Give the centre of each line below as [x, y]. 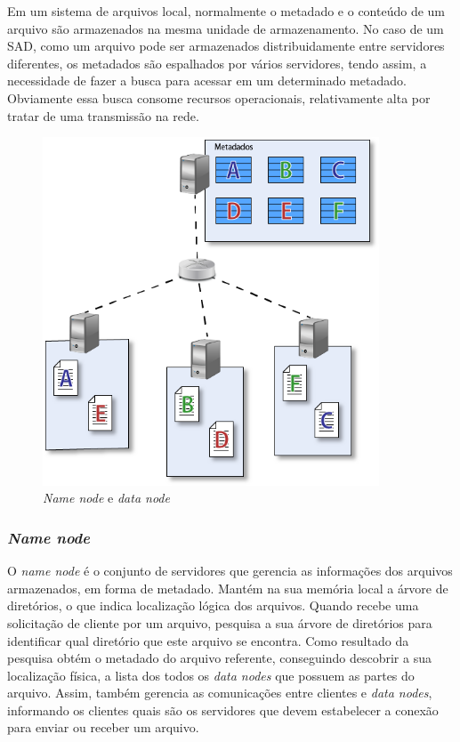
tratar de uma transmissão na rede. [103, 115]
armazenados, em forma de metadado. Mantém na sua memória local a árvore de [228, 588]
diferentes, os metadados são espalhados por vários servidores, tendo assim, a [217, 63]
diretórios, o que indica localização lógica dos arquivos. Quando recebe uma [213, 605]
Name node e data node [106, 498]
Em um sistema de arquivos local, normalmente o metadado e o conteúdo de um [226, 11]
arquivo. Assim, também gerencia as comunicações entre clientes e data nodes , [220, 693]
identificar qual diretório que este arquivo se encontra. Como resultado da [208, 640]
